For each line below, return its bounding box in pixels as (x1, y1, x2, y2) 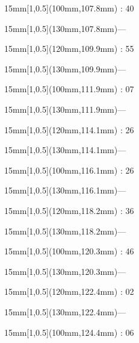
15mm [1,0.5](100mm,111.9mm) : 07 (4, 83, 134, 95)
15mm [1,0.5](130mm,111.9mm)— (4, 102, 126, 115)
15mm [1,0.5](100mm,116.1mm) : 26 (4, 163, 134, 176)
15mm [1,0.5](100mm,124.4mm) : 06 (4, 326, 134, 338)
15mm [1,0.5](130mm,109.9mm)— (4, 62, 126, 75)
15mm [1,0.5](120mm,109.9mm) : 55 (4, 42, 134, 55)
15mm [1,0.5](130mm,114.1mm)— (4, 143, 126, 156)
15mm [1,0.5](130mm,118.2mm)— (4, 224, 126, 237)
